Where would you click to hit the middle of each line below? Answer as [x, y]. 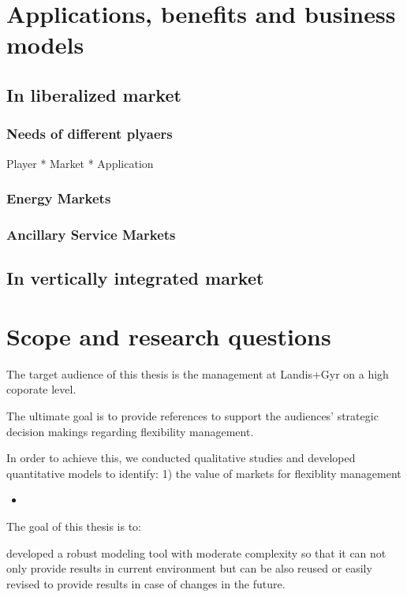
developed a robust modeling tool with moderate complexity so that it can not [196, 552]
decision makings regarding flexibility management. [130, 431]
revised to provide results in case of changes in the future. [146, 583]
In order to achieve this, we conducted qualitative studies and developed [181, 458]
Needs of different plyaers [90, 134]
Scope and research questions [169, 336]
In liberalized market [94, 94]
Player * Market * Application [80, 163]
